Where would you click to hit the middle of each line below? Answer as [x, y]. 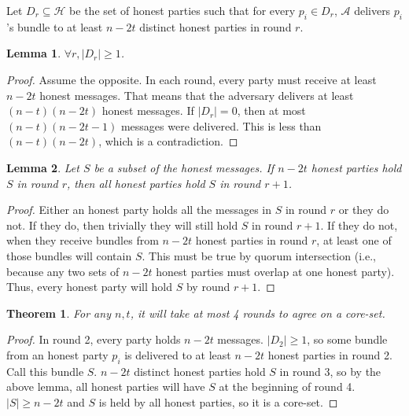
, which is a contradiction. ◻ [168, 141]
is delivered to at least [178, 354]
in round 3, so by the [330, 371]
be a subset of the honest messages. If [184, 167]
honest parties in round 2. [330, 354]
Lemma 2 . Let [43, 167]
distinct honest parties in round [216, 26]
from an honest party [57, 354]
